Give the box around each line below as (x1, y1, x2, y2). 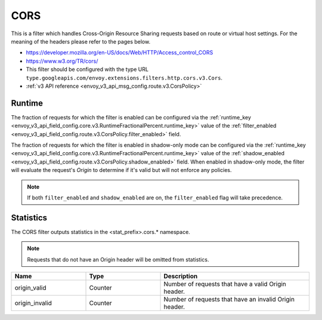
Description (163, 272, 198, 280)
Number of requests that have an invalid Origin (163, 296, 295, 303)
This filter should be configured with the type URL (26, 66, 149, 73)
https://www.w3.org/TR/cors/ (26, 57, 98, 64)
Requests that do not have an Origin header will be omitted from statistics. (27, 256, 209, 263)
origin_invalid (14, 299, 52, 307)
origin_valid (14, 284, 47, 292)
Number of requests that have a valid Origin (163, 280, 286, 288)
